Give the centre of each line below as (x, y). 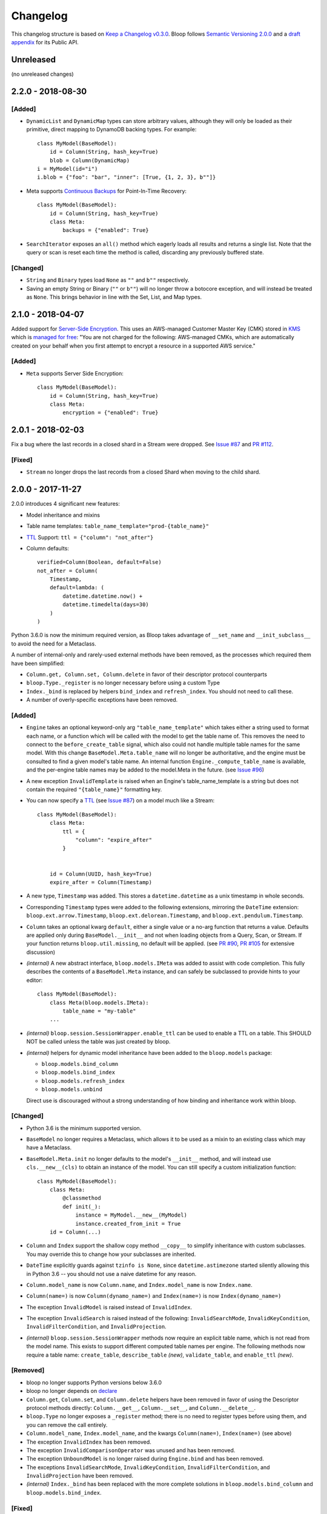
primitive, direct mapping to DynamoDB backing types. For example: (111, 130)
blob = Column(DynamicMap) (90, 160)
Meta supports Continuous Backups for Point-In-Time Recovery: (107, 191)
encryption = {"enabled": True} (111, 413)
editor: (35, 980)
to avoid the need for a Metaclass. (54, 643)
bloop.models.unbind (72, 1089)
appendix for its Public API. (45, 42)
